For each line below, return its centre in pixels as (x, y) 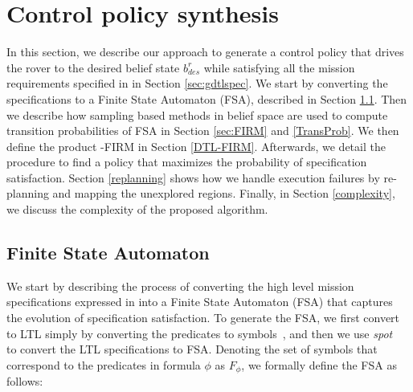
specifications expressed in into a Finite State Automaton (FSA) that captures (200, 302)
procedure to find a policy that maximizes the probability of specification (187, 162)
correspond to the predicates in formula (104, 364)
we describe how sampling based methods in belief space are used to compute (197, 114)
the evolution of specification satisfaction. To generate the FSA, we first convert (203, 318)
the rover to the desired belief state (93, 67)
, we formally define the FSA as (319, 364)
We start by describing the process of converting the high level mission (180, 286)
